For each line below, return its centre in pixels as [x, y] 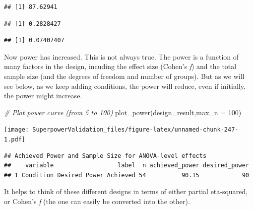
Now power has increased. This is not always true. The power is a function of [122, 56]
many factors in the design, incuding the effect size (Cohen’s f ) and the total [120, 66]
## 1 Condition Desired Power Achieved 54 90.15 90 [126, 175]
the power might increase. [43, 96]
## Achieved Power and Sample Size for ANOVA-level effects [105, 156]
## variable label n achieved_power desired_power [126, 166]
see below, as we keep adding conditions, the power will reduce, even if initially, [125, 86]
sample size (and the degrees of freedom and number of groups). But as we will [124, 76]
